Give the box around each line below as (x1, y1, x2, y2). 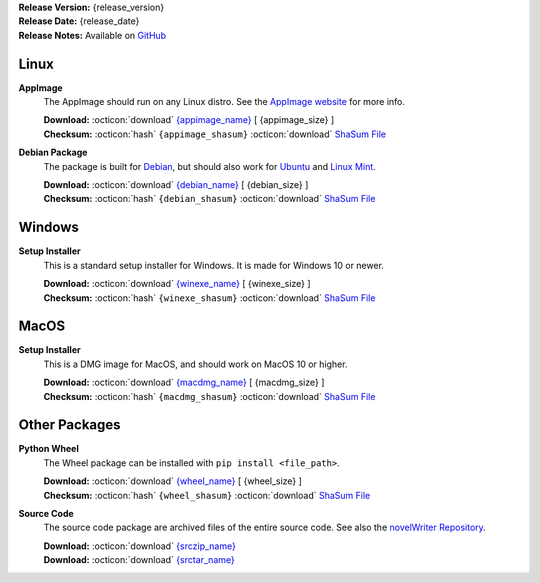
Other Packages (18, 416, 121, 434)
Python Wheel (18, 443, 79, 455)
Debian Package (18, 146, 88, 159)
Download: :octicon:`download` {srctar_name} (43, 554, 235, 566)
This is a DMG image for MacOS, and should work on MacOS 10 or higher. (43, 358, 348, 370)
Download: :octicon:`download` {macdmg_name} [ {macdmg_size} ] (43, 376, 325, 389)
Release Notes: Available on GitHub (18, 29, 167, 41)
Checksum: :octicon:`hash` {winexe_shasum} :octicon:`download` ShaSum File (43, 291, 376, 304)
